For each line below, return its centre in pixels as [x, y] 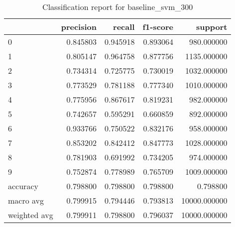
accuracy [23, 186]
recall [124, 27]
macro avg [26, 200]
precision [79, 27]
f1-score [158, 27]
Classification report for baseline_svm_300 [118, 7]
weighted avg [31, 215]
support [212, 27]
